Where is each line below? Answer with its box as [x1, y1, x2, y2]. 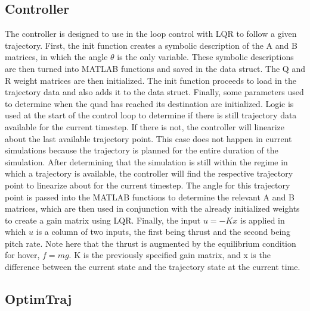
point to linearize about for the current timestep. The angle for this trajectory [5, 178, 290, 191]
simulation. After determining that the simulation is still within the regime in [5, 155, 288, 168]
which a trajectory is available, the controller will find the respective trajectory [5, 167, 293, 180]
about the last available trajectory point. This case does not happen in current [5, 132, 292, 144]
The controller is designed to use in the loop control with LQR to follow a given [5, 27, 297, 40]
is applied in [240, 213, 285, 226]
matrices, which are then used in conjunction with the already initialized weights [5, 202, 300, 215]
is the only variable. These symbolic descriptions [117, 51, 294, 63]
